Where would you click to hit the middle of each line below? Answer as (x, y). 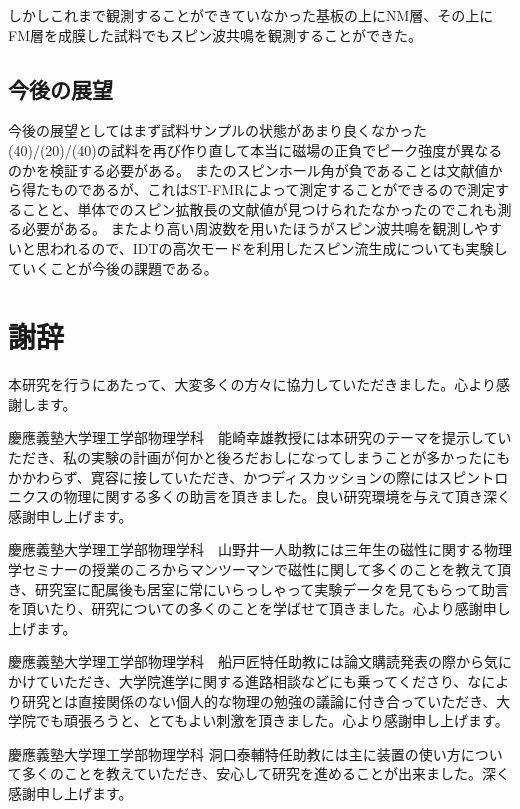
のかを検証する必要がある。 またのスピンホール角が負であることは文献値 (248, 169)
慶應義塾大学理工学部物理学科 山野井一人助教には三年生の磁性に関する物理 (260, 549)
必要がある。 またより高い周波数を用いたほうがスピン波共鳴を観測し (248, 228)
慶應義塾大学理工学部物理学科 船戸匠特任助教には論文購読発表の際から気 (253, 661)
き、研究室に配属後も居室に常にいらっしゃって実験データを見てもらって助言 (258, 588)
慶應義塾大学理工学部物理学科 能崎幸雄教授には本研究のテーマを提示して (253, 437)
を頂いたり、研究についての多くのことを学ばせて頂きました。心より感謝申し (259, 608)
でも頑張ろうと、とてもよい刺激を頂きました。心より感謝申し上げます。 (272, 720)
